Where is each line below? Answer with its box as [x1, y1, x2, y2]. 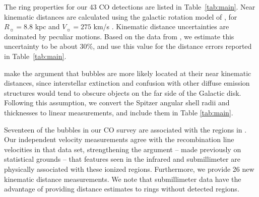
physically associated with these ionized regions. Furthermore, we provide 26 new [4, 163, 254, 174]
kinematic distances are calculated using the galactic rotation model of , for [4, 11, 237, 22]
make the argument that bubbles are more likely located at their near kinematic [4, 68, 251, 78]
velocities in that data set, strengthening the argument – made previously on [4, 144, 241, 154]
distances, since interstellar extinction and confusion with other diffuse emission [4, 78, 250, 88]
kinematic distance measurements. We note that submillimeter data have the [4, 173, 241, 184]
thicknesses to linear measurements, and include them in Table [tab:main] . [4, 107, 233, 117]
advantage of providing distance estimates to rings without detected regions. [4, 183, 239, 194]
